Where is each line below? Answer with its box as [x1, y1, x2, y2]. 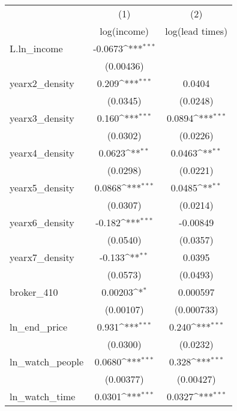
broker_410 [10, 285, 58, 299]
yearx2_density [10, 76, 74, 90]
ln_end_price [10, 320, 68, 334]
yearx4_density [10, 146, 74, 160]
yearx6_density [10, 215, 74, 229]
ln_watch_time [10, 389, 76, 403]
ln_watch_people [10, 355, 84, 368]
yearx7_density [10, 250, 74, 264]
